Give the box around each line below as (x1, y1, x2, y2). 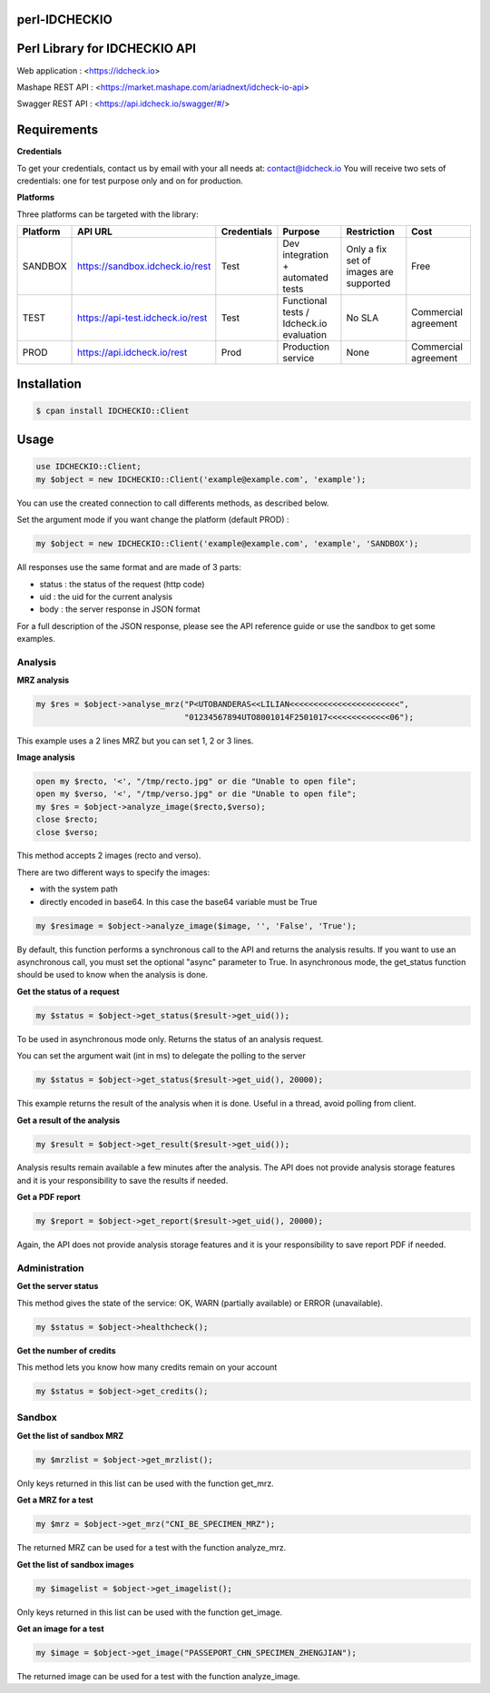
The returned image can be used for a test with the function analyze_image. (16, 1670, 301, 1681)
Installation (16, 376, 82, 391)
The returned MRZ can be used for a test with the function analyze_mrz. (16, 1542, 287, 1553)
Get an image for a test (16, 1623, 104, 1634)
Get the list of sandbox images (16, 1559, 134, 1570)
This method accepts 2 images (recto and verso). (16, 850, 201, 861)
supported (346, 277, 391, 290)
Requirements (16, 123, 99, 138)
